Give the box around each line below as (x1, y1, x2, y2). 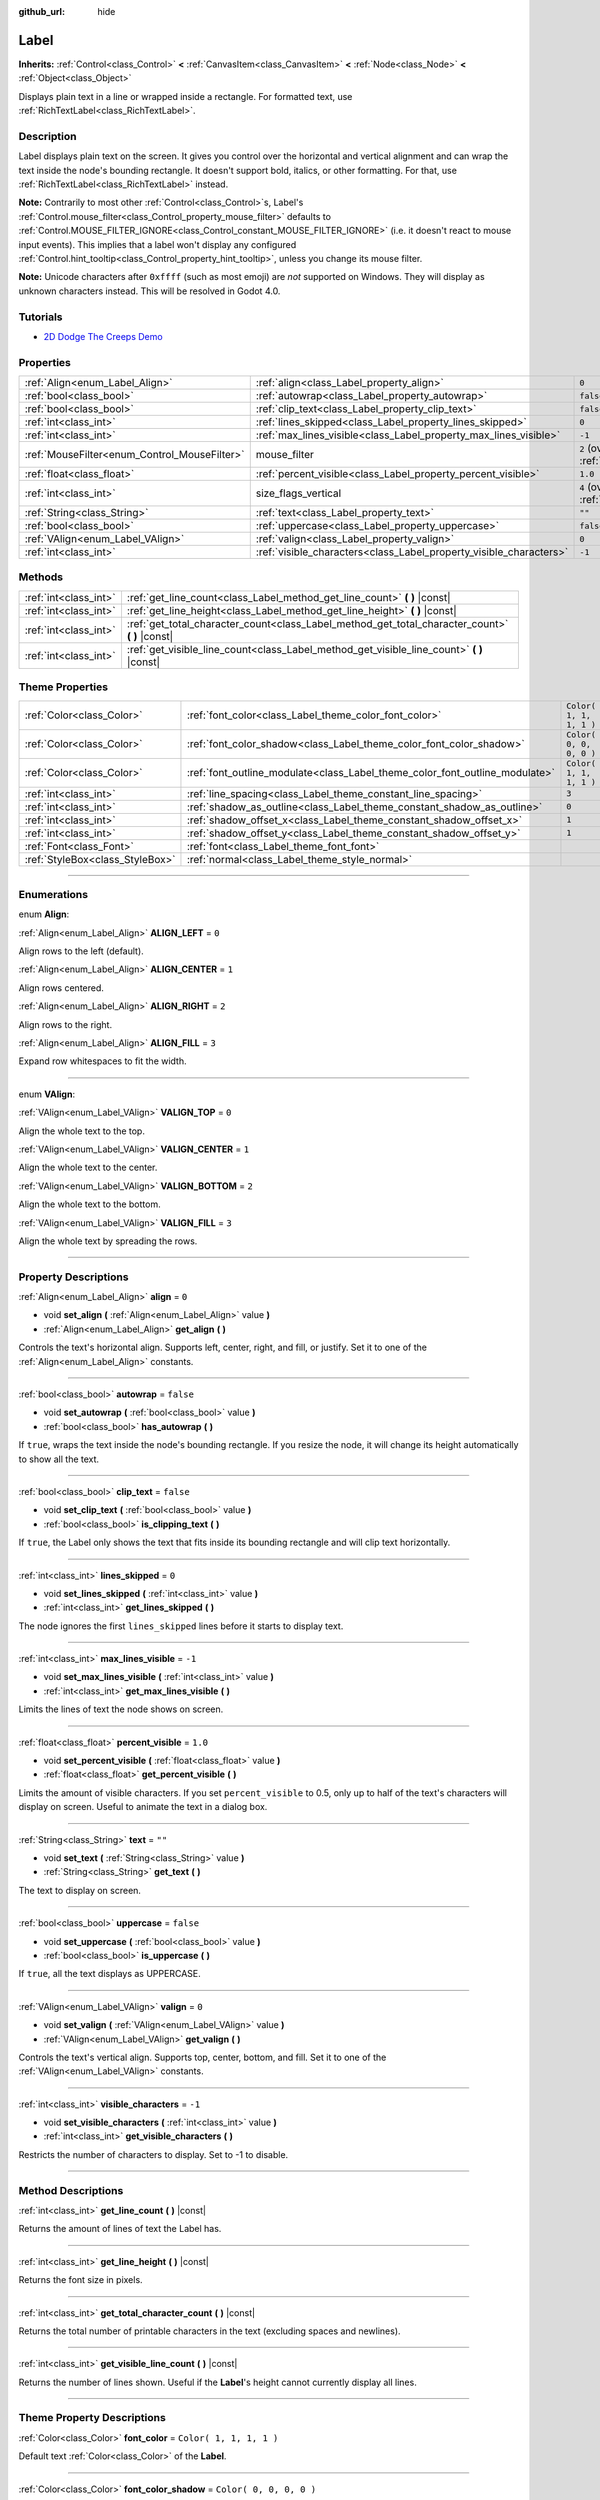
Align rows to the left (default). (18, 945, 144, 957)
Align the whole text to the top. (18, 1125, 145, 1137)
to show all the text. (18, 1453, 100, 1465)
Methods (18, 570, 64, 584)
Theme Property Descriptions (18, 2411, 167, 2425)
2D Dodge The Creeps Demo (43, 330, 164, 342)
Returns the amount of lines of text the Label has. (18, 2223, 222, 2235)
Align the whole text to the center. (18, 1161, 158, 1174)
